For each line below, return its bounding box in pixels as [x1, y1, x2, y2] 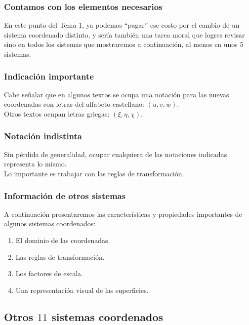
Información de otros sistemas [4, 189, 126, 202]
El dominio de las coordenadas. [15, 235, 110, 245]
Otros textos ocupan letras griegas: [4, 109, 110, 119]
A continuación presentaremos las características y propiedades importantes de [4, 208, 242, 219]
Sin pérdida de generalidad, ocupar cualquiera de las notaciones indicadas [4, 149, 227, 159]
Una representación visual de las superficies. [15, 284, 149, 295]
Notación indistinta [4, 129, 82, 142]
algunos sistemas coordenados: [4, 218, 96, 229]
